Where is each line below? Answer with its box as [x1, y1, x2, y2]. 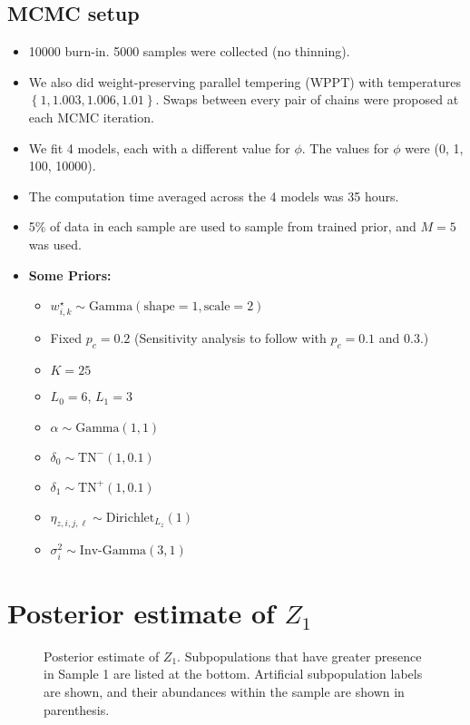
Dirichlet [105, 511, 155, 524]
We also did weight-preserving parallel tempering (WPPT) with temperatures [28, 72, 461, 91]
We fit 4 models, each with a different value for [28, 138, 290, 157]
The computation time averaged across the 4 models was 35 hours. [28, 186, 399, 205]
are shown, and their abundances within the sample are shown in [44, 681, 405, 701]
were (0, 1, [405, 138, 464, 157]
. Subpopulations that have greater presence [177, 646, 422, 665]
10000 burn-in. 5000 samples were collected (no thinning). [28, 42, 350, 61]
